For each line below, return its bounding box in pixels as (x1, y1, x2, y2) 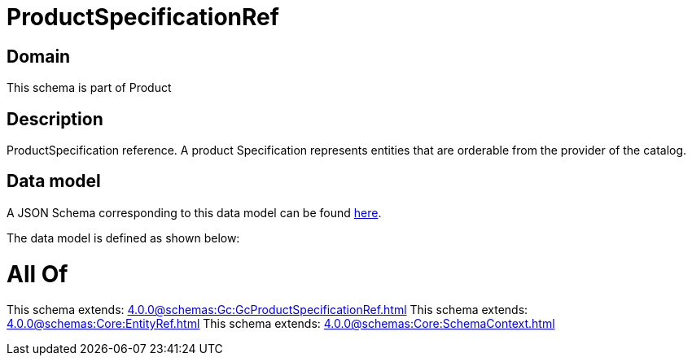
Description (7, 108, 103, 129)
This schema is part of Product (7, 81, 172, 95)
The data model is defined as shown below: (7, 230, 240, 245)
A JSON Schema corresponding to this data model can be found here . (7, 205, 382, 220)
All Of (7, 260, 68, 288)
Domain (7, 46, 71, 67)
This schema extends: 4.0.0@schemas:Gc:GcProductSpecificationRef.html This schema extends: (7, 303, 528, 317)
